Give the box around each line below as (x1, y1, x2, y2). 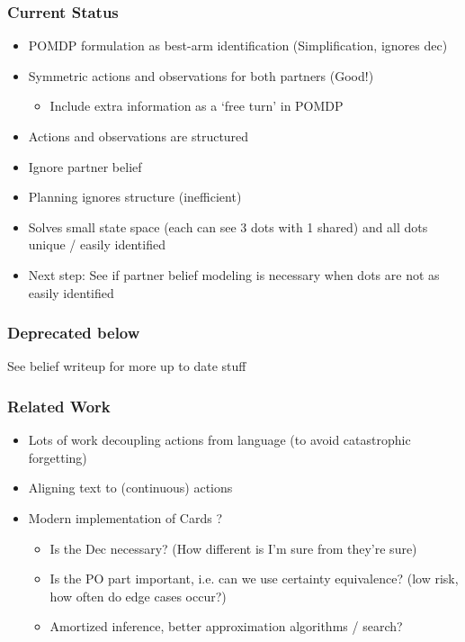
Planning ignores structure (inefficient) (28, 187, 242, 206)
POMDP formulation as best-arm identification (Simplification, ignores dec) (28, 36, 448, 55)
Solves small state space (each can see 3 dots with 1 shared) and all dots (28, 217, 428, 236)
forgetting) (28, 448, 87, 466)
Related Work (7, 394, 111, 417)
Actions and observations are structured (28, 127, 249, 145)
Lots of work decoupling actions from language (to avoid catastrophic (28, 430, 411, 449)
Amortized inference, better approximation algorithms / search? (49, 617, 403, 636)
